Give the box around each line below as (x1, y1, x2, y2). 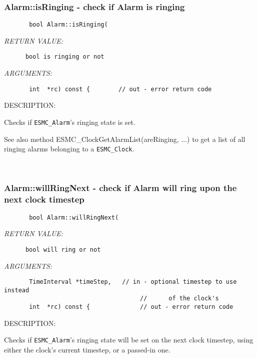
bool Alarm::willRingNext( (29, 214, 119, 221)
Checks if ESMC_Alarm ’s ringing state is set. (4, 116, 135, 127)
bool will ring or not (25, 246, 101, 253)
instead (4, 286, 29, 294)
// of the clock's (140, 295, 219, 302)
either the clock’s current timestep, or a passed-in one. (4, 344, 170, 354)
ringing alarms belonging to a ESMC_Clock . (4, 143, 134, 154)
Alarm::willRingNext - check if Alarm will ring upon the (4, 182, 237, 194)
